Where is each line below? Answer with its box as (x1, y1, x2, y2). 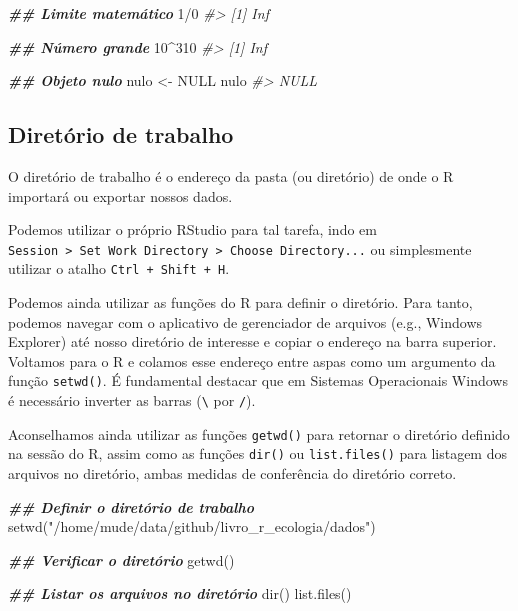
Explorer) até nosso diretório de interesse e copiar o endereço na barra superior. (8, 331, 497, 352)
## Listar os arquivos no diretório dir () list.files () (8, 583, 352, 604)
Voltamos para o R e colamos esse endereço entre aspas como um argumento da (8, 350, 496, 371)
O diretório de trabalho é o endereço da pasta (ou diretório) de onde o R (8, 165, 454, 186)
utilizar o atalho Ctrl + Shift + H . (8, 258, 230, 279)
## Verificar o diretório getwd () (8, 549, 235, 570)
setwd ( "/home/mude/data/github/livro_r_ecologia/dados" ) (8, 516, 376, 537)
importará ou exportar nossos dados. (8, 185, 233, 206)
